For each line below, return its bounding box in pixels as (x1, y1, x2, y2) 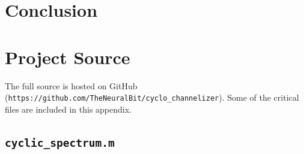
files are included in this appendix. (5, 102, 132, 115)
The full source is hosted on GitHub (5, 79, 138, 92)
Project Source (5, 44, 130, 69)
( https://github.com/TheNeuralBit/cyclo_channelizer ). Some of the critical (5, 91, 299, 104)
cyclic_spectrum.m (5, 136, 115, 149)
